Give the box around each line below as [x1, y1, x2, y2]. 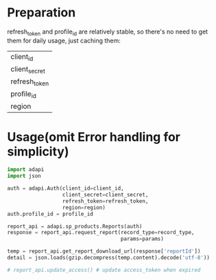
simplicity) [7, 144, 69, 159]
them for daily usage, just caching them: [7, 36, 121, 44]
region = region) [62, 204, 106, 211]
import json [7, 173, 41, 179]
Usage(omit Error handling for [7, 129, 180, 144]
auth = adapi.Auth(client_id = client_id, [7, 185, 125, 192]
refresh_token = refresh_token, [62, 197, 149, 205]
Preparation [7, 5, 76, 21]
